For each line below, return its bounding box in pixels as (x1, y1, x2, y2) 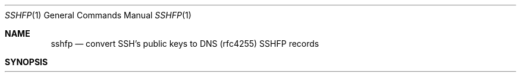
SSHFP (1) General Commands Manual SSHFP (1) (5, 10, 192, 20)
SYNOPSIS (5, 57, 48, 67)
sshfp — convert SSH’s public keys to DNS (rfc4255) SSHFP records (51, 38, 319, 49)
